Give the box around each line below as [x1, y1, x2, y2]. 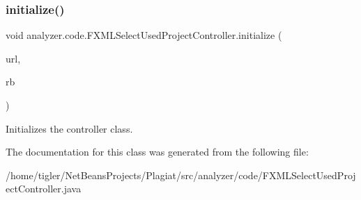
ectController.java [6, 181, 82, 196]
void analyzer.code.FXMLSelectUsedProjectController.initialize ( [6, 28, 282, 42]
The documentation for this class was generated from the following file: [6, 144, 309, 159]
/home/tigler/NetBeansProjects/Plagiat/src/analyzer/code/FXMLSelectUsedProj [6, 167, 356, 182]
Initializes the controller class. [6, 121, 133, 135]
